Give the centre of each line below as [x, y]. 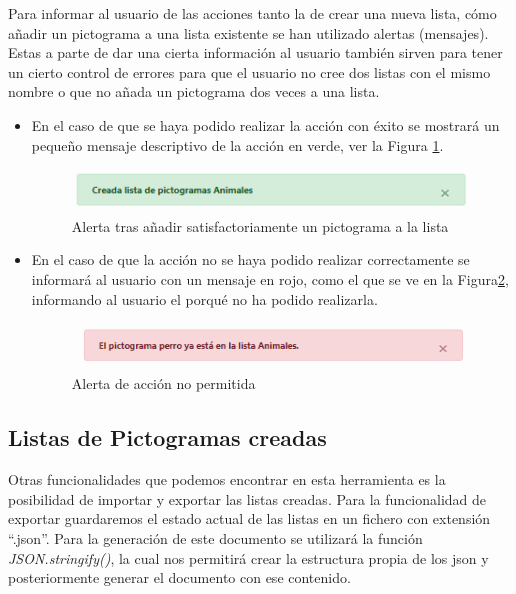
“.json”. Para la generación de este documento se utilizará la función [215, 538]
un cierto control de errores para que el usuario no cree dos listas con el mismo [249, 71]
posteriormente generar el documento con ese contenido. [179, 577]
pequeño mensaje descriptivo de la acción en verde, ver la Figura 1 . [237, 144]
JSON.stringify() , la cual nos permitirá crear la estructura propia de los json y [248, 557]
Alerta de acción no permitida [163, 383]
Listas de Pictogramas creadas [167, 437]
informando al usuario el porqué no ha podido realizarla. [204, 298]
